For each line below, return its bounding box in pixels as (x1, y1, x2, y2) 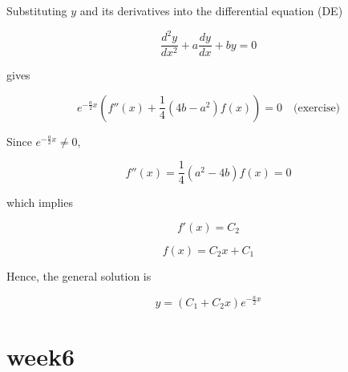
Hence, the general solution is (6, 268, 152, 284)
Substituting (6, 2, 67, 18)
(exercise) (293, 102, 341, 114)
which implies (6, 194, 73, 211)
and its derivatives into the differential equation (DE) (79, 2, 343, 18)
